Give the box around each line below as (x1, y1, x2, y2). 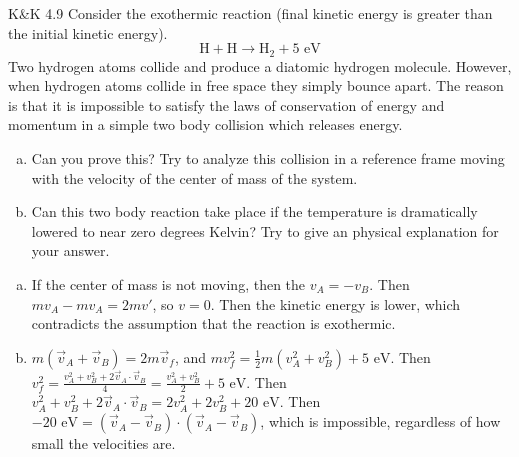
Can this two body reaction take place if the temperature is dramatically (31, 201, 478, 222)
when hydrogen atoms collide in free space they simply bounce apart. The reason (8, 75, 504, 96)
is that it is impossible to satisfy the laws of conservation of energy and (8, 94, 445, 115)
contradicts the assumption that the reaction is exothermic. (31, 313, 396, 334)
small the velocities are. (31, 433, 176, 454)
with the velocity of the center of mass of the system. (31, 167, 358, 188)
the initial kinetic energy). (8, 22, 168, 43)
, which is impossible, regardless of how (260, 411, 501, 432)
